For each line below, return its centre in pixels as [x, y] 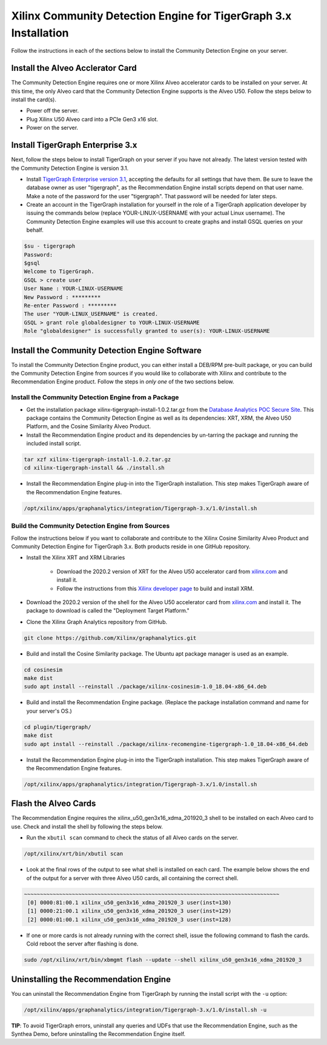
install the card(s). [34, 99]
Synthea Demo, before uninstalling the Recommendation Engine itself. [98, 1033]
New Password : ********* [62, 297]
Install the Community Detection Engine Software [107, 350]
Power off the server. [52, 111]
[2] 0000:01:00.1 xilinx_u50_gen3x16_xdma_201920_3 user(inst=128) [130, 919]
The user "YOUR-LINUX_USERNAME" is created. [91, 314]
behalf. [35, 230]
